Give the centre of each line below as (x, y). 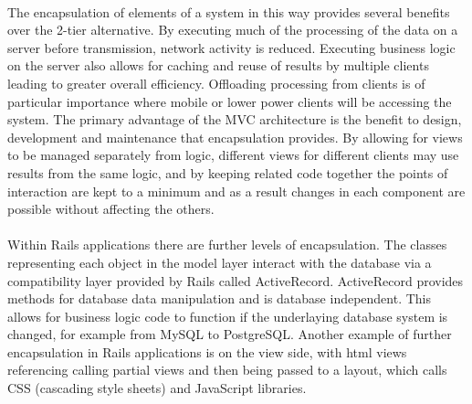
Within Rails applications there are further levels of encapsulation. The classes (227, 245)
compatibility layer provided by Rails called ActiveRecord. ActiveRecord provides (236, 280)
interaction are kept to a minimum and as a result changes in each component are (236, 191)
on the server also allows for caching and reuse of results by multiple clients (218, 65)
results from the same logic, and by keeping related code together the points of (228, 172)
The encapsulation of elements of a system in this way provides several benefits (229, 11)
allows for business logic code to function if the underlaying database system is (228, 316)
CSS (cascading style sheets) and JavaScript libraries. (157, 388)
